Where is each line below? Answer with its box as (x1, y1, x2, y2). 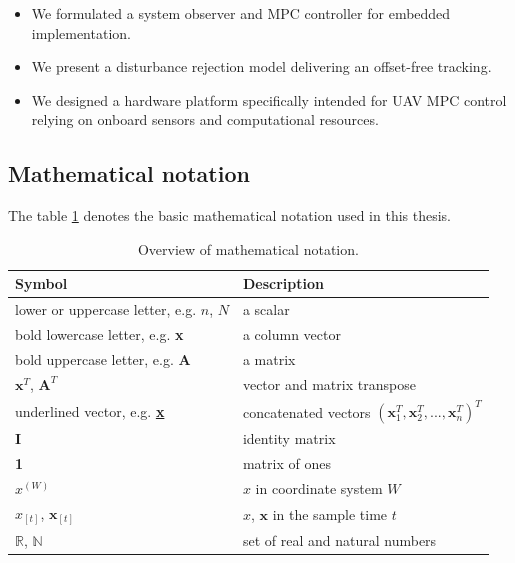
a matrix (242, 348, 296, 369)
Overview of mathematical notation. (137, 238, 359, 259)
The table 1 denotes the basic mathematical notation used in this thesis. (8, 205, 451, 226)
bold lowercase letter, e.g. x (15, 324, 184, 345)
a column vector (242, 324, 341, 345)
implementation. (31, 22, 131, 43)
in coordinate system (255, 478, 383, 499)
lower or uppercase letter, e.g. (15, 299, 197, 320)
